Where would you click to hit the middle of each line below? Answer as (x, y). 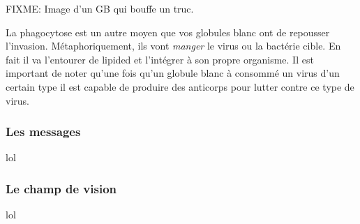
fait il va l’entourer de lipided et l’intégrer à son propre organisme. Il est (160, 59)
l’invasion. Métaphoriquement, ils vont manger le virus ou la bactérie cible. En (173, 46)
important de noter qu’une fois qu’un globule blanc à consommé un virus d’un (173, 73)
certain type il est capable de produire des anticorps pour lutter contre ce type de (180, 86)
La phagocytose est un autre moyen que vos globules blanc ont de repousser (168, 32)
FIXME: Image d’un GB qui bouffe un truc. (100, 8)
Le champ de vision (61, 188)
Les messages (43, 132)
